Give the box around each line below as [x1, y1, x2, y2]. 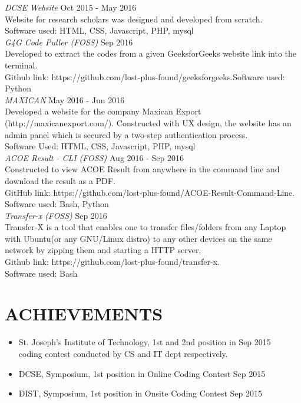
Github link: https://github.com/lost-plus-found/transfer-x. [5, 255, 220, 268]
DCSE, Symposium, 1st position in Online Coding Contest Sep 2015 [18, 367, 266, 379]
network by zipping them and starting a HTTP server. [5, 244, 201, 256]
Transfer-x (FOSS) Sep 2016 [5, 209, 107, 221]
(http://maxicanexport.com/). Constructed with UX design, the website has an [5, 116, 292, 129]
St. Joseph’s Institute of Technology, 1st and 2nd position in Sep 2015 [18, 336, 271, 348]
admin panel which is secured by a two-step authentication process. [5, 128, 248, 140]
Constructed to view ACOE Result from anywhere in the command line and [5, 163, 280, 175]
